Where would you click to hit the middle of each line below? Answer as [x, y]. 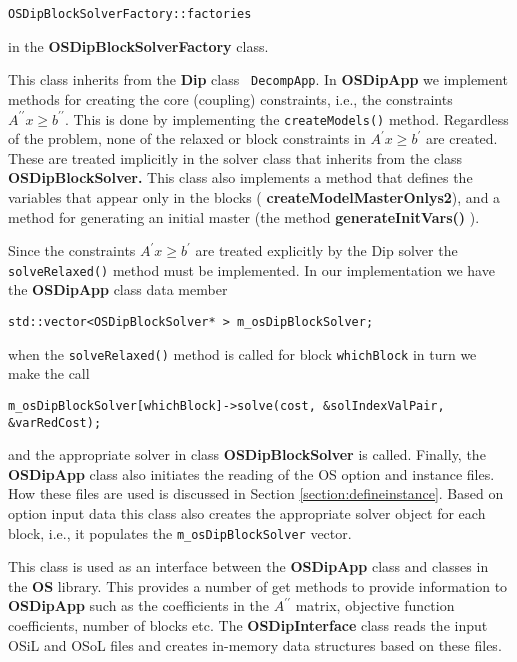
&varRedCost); [55, 422]
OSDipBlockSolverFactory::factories [130, 14]
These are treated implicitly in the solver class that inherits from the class [235, 157]
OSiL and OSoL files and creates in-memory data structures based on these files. [255, 644]
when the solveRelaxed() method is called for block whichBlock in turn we [242, 353]
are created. [461, 138]
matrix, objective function [375, 605]
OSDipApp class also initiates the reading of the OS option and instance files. [251, 473]
